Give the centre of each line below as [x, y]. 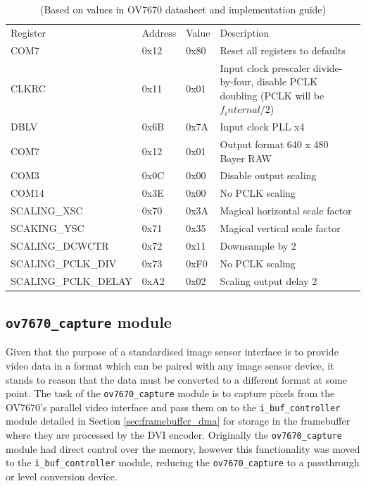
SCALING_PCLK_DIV [64, 263]
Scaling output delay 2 [269, 280]
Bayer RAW [246, 158]
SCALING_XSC [47, 211]
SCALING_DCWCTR [60, 245]
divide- [328, 67]
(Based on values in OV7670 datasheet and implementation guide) [183, 9]
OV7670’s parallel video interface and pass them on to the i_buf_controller [173, 407]
